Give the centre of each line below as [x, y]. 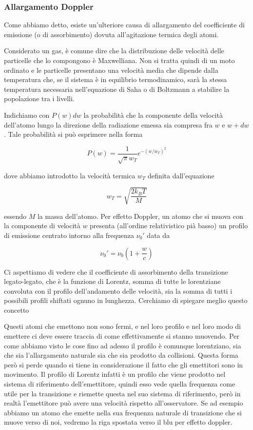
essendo [15, 216]
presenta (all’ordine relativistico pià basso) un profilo [169, 226]
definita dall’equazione [181, 175]
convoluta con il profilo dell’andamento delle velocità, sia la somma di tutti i [118, 290]
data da [158, 235]
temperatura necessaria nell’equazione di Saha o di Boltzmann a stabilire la [117, 89]
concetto [17, 310]
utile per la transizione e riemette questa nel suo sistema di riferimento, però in [122, 393]
